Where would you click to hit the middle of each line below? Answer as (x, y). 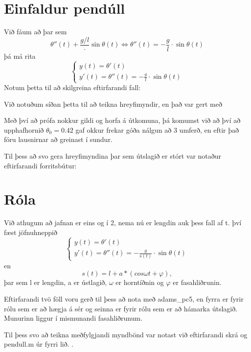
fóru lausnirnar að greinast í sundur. (58, 139)
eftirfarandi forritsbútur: (40, 165)
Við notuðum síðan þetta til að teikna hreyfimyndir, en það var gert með (113, 104)
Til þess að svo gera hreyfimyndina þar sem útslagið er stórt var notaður (113, 156)
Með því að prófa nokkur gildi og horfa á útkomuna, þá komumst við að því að (122, 120)
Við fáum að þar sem (35, 32)
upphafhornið (24, 129)
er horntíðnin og (140, 282)
